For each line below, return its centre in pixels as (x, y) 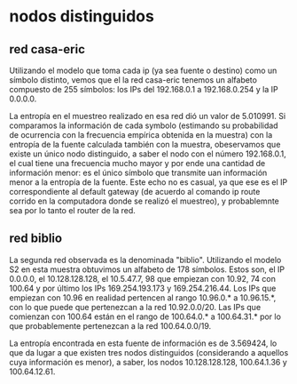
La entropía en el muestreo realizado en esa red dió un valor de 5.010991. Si (148, 116)
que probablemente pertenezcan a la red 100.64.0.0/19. (110, 325)
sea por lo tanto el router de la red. (72, 210)
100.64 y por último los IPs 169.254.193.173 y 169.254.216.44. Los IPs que (143, 288)
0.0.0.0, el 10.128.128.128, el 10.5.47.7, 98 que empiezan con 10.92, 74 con (143, 278)
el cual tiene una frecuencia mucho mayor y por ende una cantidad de (137, 163)
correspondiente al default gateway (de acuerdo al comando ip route (135, 192)
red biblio (36, 239)
